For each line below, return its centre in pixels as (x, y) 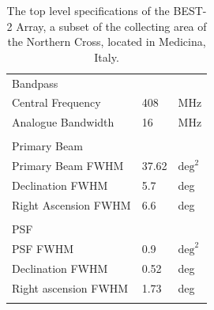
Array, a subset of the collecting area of (111, 26)
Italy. (107, 57)
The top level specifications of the (88, 10)
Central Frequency (56, 102)
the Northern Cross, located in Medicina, (107, 42)
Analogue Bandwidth (63, 122)
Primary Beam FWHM (68, 166)
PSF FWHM (43, 248)
